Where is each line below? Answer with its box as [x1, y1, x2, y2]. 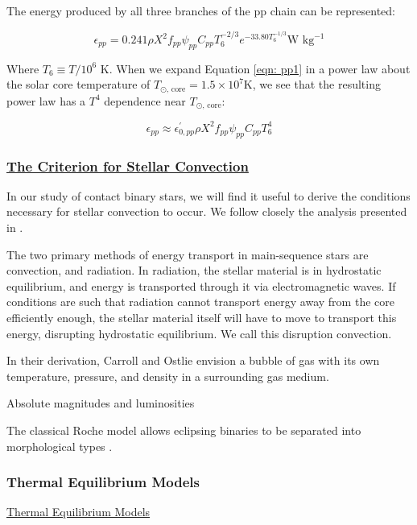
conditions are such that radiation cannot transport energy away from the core [6, 293, 394, 310]
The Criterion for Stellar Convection [6, 155, 249, 176]
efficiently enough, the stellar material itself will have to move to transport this [6, 309, 397, 325]
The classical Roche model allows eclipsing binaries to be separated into [6, 421, 361, 438]
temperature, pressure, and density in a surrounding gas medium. [6, 367, 329, 384]
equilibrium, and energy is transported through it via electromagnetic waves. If [6, 277, 396, 294]
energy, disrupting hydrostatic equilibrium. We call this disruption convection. [6, 325, 392, 341]
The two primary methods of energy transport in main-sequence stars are [6, 246, 369, 262]
